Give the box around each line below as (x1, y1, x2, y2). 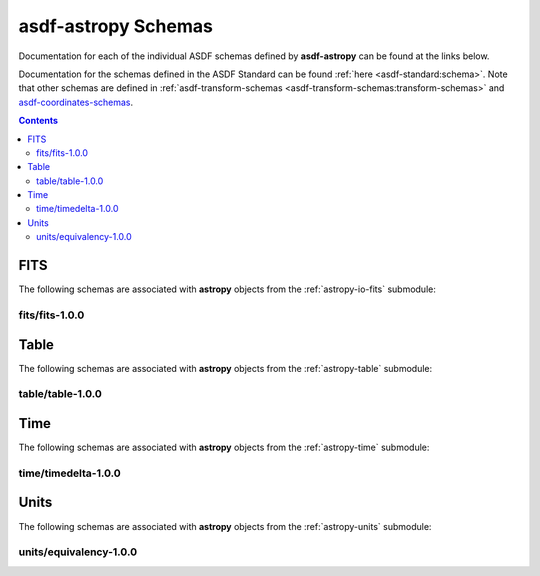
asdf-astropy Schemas (18, 15, 214, 37)
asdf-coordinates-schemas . (18, 96, 134, 108)
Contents (18, 115, 59, 127)
